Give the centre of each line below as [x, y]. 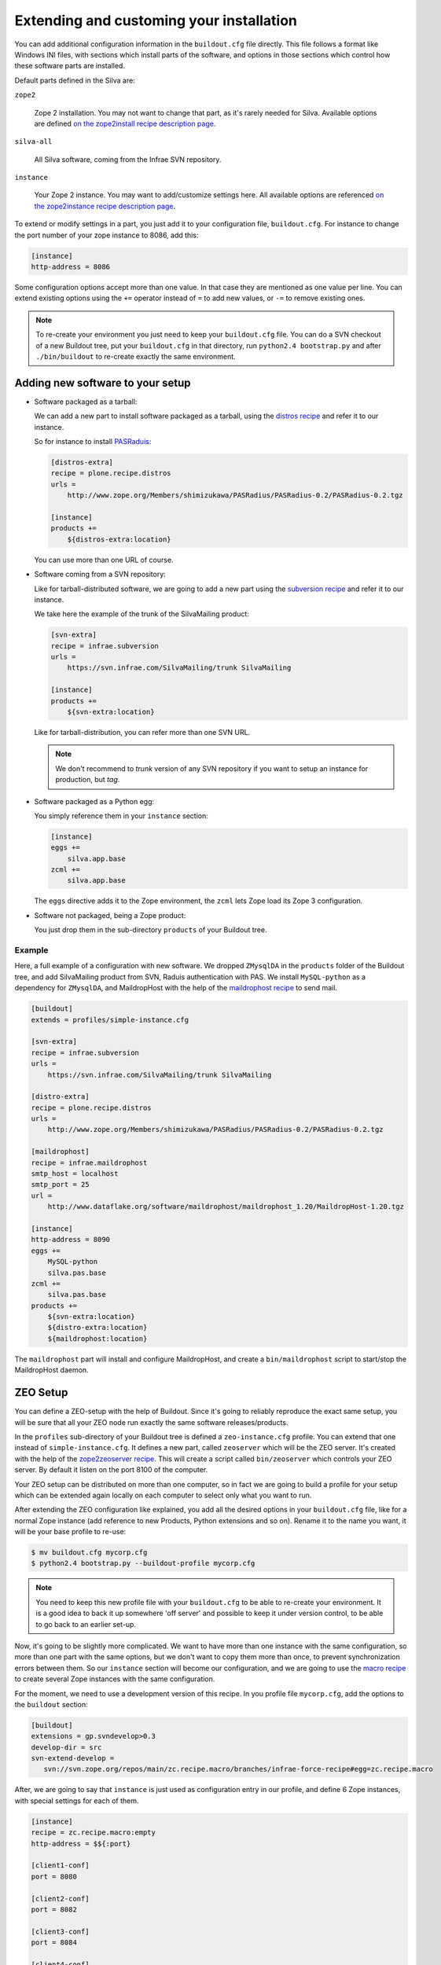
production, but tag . [88, 780]
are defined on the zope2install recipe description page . [125, 123]
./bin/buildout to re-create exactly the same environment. [136, 356]
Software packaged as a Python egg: [94, 801]
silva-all [33, 142]
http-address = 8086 [70, 267]
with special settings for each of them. [77, 1801]
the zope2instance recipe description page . [105, 206]
